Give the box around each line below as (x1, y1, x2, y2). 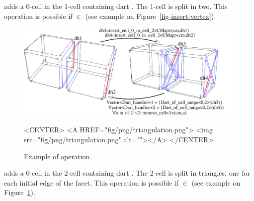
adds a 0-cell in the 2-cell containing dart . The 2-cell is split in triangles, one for (4, 168, 251, 178)
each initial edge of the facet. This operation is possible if (4, 177, 179, 188)
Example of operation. (24, 151, 91, 161)
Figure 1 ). (4, 187, 35, 198)
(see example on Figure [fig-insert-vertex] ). (85, 10, 216, 21)
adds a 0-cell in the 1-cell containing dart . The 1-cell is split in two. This (4, 1, 228, 11)
